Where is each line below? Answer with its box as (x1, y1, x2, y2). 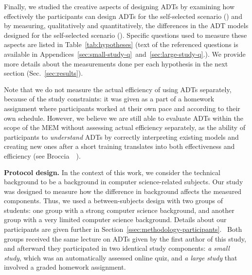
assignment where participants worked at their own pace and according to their (4, 103, 240, 113)
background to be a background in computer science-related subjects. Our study (4, 177, 243, 187)
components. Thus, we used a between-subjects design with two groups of (4, 195, 223, 206)
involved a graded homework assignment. (4, 262, 126, 272)
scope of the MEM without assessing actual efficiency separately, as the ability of (4, 122, 246, 132)
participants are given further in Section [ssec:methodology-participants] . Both (4, 224, 242, 234)
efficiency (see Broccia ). (4, 150, 81, 161)
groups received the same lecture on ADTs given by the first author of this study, (4, 233, 246, 243)
